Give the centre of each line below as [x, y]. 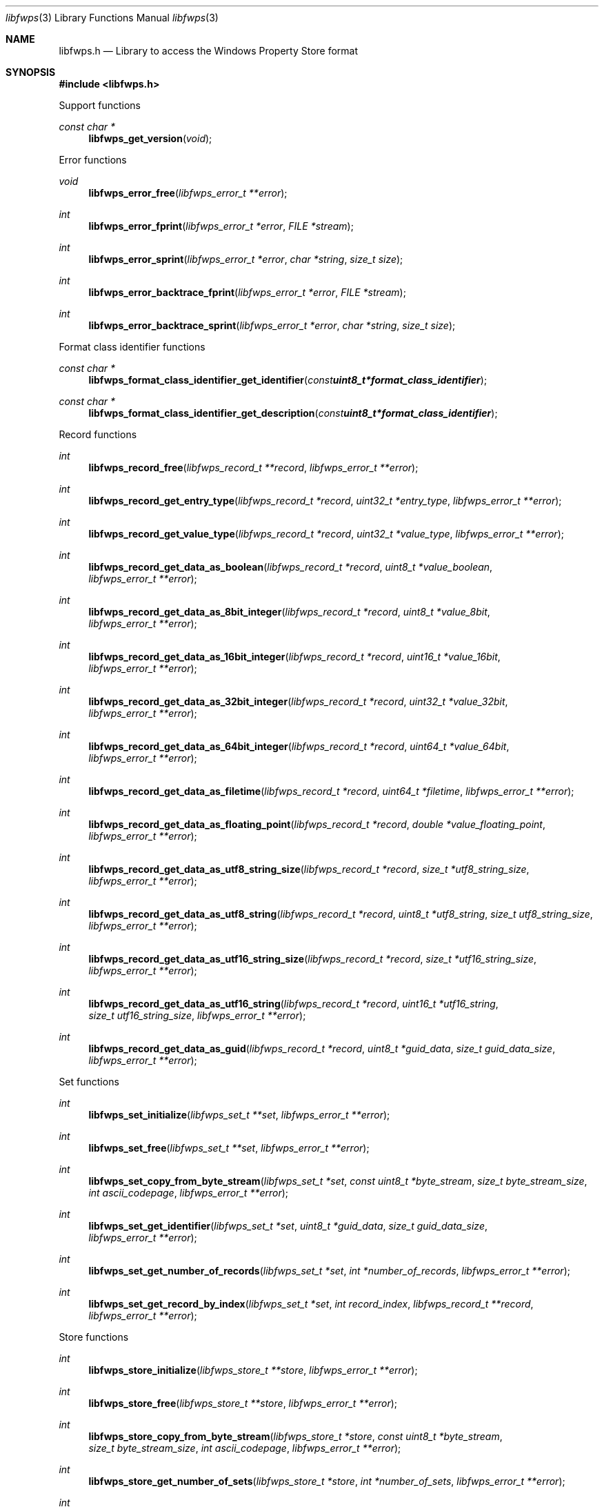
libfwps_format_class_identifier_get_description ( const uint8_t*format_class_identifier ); [293, 413]
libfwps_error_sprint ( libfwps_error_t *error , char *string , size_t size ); [246, 259]
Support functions [100, 105]
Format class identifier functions [132, 347]
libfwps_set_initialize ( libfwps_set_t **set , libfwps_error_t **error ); [239, 1115]
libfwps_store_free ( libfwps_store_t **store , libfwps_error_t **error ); [243, 1403]
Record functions [98, 434]
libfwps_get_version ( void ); [150, 138]
